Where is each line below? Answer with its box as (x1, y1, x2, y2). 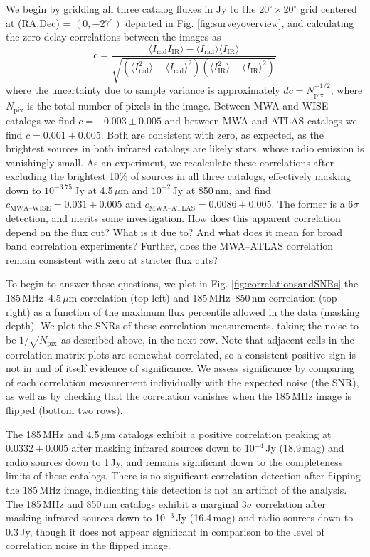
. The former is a (271, 196, 345, 211)
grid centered (300, 1, 357, 16)
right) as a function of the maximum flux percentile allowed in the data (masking (6, 304, 360, 319)
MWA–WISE (10, 204, 51, 212)
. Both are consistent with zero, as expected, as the (100, 127, 324, 142)
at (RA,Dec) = (6, 15, 71, 30)
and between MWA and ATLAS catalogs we (164, 112, 357, 127)
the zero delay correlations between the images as (6, 29, 221, 44)
